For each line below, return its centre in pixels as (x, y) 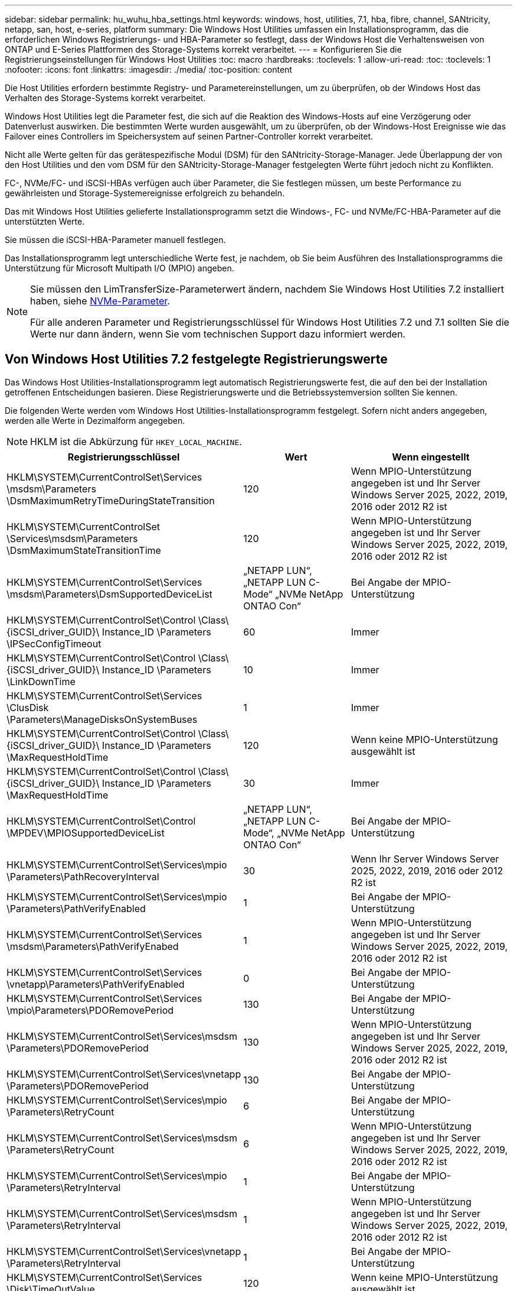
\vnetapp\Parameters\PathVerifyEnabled (96, 984)
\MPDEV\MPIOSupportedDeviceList (86, 833)
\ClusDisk (28, 707)
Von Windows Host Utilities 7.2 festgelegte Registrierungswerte (196, 359)
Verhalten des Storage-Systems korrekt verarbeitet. (105, 98)
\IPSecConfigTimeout (54, 643)
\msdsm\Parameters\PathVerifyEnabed (93, 946)
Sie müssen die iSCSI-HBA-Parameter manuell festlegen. (115, 240)
